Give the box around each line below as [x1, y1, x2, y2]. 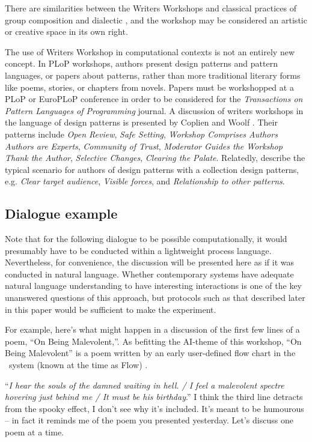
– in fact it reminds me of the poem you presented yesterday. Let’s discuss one [5, 414, 293, 426]
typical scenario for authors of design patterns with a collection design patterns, [5, 163, 299, 175]
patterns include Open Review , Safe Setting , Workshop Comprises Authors [5, 127, 278, 140]
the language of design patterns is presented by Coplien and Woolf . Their [5, 116, 278, 129]
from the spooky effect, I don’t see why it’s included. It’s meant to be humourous [5, 402, 304, 414]
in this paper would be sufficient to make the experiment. [5, 303, 216, 315]
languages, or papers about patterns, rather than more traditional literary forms [5, 68, 301, 81]
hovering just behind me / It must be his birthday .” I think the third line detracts [5, 390, 303, 403]
